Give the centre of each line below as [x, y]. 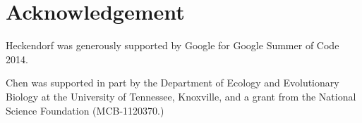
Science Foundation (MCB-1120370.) [85, 110]
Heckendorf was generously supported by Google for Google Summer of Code [173, 45]
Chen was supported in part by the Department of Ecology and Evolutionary [173, 83]
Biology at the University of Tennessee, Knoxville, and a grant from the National [181, 96]
